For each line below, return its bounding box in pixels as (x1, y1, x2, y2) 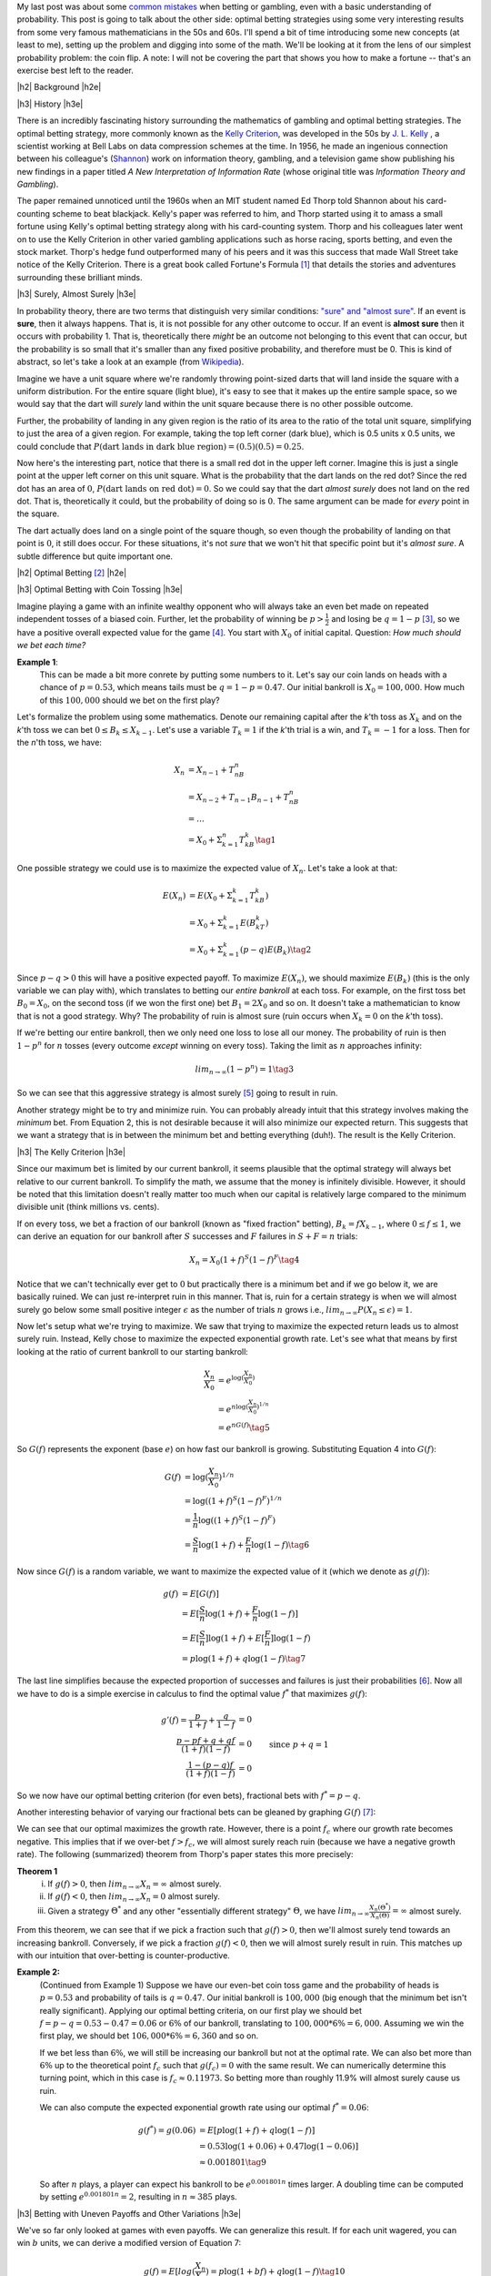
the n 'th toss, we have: (16, 737, 102, 748)
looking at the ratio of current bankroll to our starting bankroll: (16, 1346, 249, 1356)
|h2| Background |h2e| (16, 82, 102, 93)
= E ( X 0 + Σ (188, 890, 234, 903)
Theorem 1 (16, 1865, 58, 1876)
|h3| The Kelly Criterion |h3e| (16, 1146, 126, 1157)
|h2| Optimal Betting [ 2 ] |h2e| (16, 567, 127, 578)
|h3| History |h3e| (16, 98, 84, 109)
